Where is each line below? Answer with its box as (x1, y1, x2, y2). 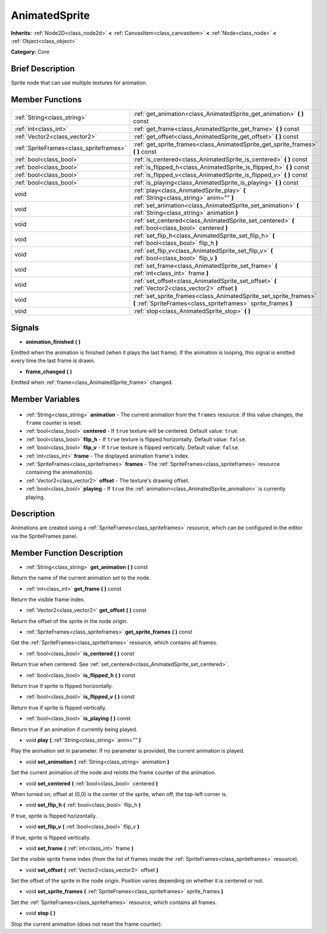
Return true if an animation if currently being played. (11, 726, 138, 733)
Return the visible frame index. (11, 595, 85, 603)
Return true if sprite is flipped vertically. (11, 704, 107, 711)
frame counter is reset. (25, 419, 82, 426)
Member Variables (11, 395, 80, 405)
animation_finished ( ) (25, 338, 81, 345)
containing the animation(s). (25, 469, 94, 476)
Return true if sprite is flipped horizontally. (11, 683, 113, 690)
